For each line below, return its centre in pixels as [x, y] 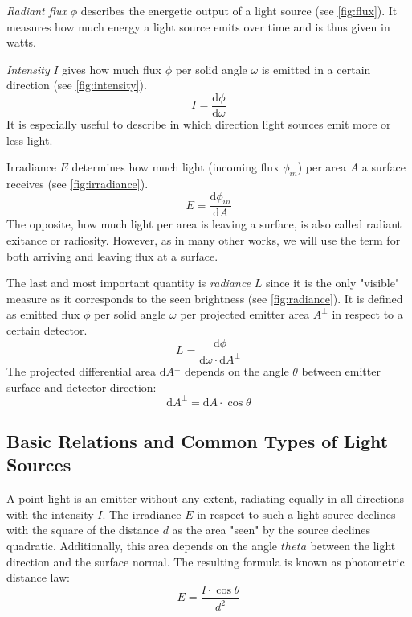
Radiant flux [37, 10]
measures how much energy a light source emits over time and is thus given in [198, 26]
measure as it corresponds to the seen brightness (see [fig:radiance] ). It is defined [205, 298]
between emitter [341, 371]
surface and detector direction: [82, 387]
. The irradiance [142, 514]
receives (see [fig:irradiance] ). [78, 184]
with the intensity [50, 514]
